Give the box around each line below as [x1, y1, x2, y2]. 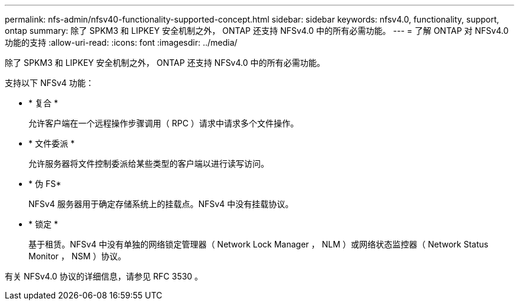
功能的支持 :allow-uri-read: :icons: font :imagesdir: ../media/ [5, 37, 238, 47]
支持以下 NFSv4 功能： [5, 78, 94, 88]
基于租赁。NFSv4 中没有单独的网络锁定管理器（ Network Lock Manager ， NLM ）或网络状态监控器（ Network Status [28, 239, 489, 249]
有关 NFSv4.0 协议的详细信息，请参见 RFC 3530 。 [5, 271, 203, 281]
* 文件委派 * [28, 138, 75, 148]
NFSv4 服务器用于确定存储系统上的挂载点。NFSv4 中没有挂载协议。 [28, 199, 294, 209]
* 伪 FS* [28, 179, 62, 189]
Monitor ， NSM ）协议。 [28, 251, 126, 261]
